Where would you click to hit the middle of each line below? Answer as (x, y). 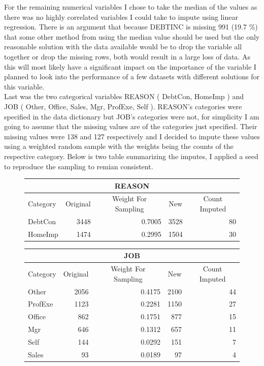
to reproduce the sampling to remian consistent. (79, 166)
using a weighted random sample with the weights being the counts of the (119, 146)
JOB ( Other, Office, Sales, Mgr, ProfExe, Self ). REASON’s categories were (123, 106)
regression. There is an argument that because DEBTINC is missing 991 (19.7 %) (131, 27)
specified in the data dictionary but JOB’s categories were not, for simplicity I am (132, 116)
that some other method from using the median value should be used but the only (132, 36)
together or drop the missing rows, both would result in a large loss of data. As (127, 56)
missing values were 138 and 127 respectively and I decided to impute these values (132, 136)
